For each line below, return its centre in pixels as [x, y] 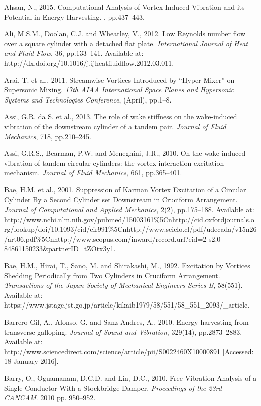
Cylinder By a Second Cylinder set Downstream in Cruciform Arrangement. [121, 199]
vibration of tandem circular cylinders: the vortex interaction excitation [114, 163]
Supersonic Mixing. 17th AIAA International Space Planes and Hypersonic [119, 90]
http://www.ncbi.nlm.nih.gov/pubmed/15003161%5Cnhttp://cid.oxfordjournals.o [129, 219]
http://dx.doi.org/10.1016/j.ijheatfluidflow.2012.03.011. [89, 63]
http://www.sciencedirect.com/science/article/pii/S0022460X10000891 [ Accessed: [129, 351]
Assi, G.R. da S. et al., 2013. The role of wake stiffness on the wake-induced [121, 116]
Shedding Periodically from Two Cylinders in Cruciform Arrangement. [112, 275]
